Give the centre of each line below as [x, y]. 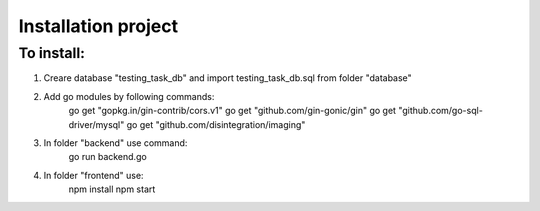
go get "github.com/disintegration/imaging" [216, 124]
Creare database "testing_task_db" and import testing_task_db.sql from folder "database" [227, 78]
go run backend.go [107, 157]
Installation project [98, 26]
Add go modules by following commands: [129, 96]
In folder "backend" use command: [115, 142]
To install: [51, 53]
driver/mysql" [96, 124]
